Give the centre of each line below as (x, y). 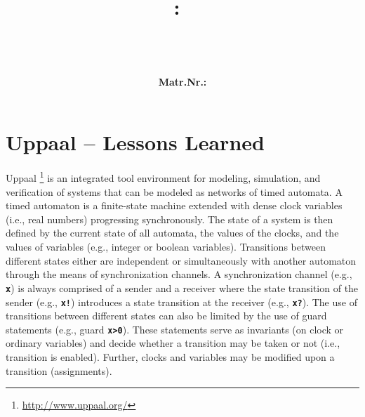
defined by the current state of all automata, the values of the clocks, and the (172, 233)
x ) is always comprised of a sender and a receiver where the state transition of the (182, 287)
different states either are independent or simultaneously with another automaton (181, 260)
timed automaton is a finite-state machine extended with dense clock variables (174, 205)
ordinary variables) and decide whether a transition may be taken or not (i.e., (173, 343)
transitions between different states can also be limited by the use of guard (166, 316)
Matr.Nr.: (182, 81)
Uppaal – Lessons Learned (135, 141)
